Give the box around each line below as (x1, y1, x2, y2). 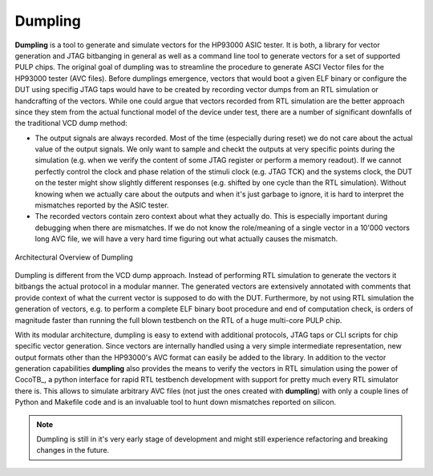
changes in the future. (36, 446, 110, 455)
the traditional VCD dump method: (14, 119, 127, 128)
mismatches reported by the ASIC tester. (34, 200, 169, 210)
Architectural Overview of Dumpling (14, 252, 134, 262)
